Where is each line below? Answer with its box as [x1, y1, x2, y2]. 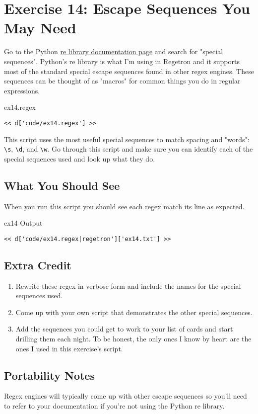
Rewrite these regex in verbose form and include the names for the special [15, 280, 241, 291]
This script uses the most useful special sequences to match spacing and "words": [4, 134, 250, 144]
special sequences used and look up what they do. [4, 153, 155, 164]
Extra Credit [4, 257, 71, 272]
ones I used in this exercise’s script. [15, 343, 123, 353]
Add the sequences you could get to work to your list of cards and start [15, 324, 233, 334]
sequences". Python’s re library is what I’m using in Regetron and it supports [4, 56, 240, 66]
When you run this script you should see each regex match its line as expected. [4, 201, 245, 211]
